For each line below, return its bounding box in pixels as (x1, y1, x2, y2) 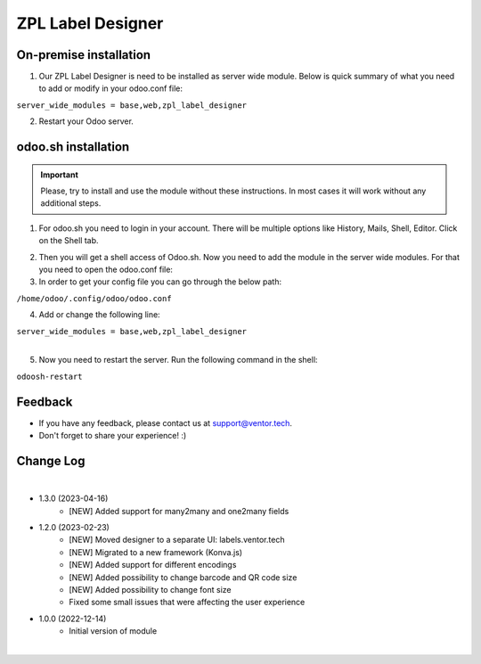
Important (40, 169, 79, 180)
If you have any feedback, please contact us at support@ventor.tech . (38, 417, 293, 428)
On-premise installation (16, 47, 151, 62)
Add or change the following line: (38, 309, 160, 320)
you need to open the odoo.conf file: (38, 264, 174, 275)
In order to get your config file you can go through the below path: (38, 276, 282, 287)
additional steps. (40, 198, 102, 209)
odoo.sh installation (16, 139, 130, 155)
